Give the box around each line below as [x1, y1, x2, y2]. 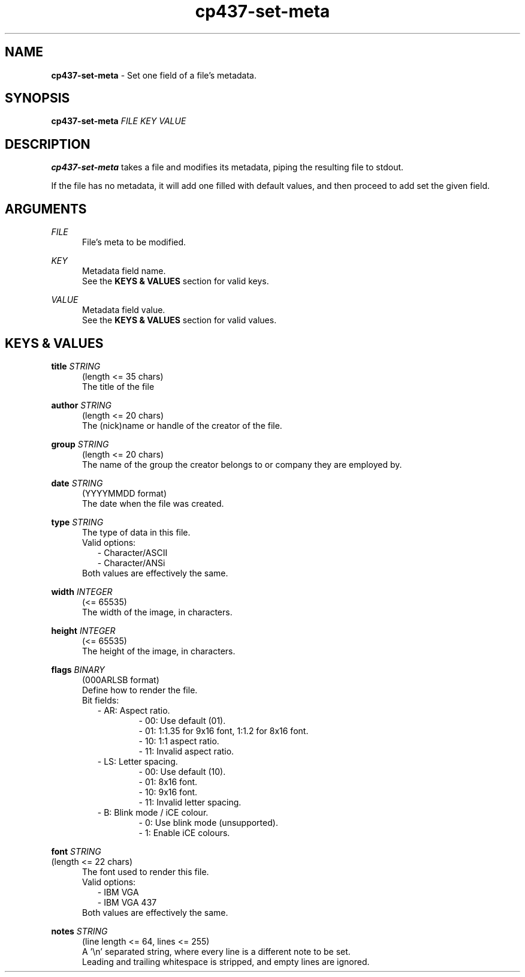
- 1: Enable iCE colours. [138, 827, 230, 838]
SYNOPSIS [5, 91, 70, 106]
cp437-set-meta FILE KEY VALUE [51, 116, 186, 127]
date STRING [51, 477, 103, 488]
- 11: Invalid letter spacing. [138, 796, 242, 807]
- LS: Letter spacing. [97, 756, 178, 766]
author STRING [51, 399, 112, 410]
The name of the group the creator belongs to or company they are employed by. [82, 459, 402, 470]
